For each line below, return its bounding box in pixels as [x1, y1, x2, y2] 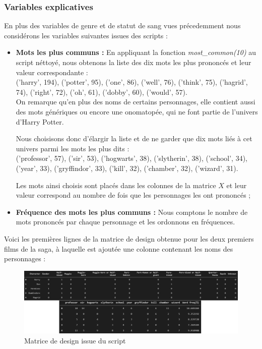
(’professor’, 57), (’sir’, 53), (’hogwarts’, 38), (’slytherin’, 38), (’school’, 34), [16, 153, 248, 163]
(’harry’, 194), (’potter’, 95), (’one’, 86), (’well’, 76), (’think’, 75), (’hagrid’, [16, 77, 248, 87]
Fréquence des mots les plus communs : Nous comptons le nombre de [16, 206, 248, 217]
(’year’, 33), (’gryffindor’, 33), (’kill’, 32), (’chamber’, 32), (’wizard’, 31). [16, 162, 238, 173]
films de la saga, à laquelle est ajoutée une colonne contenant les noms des [4, 243, 233, 254]
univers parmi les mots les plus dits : [16, 143, 129, 153]
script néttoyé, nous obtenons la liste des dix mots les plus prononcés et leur [16, 57, 251, 67]
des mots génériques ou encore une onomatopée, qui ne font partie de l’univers [16, 106, 258, 117]
